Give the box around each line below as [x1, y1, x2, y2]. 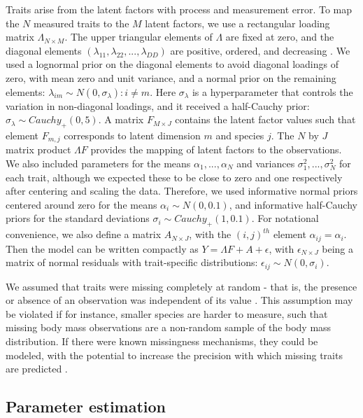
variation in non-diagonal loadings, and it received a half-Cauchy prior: [6, 98, 310, 113]
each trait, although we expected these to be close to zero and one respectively [6, 169, 343, 184]
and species [215, 127, 264, 142]
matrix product [6, 142, 71, 157]
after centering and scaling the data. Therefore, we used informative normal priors [6, 183, 358, 198]
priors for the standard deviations [6, 211, 150, 225]
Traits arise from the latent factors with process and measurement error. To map [6, 2, 353, 16]
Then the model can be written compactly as [6, 241, 199, 256]
